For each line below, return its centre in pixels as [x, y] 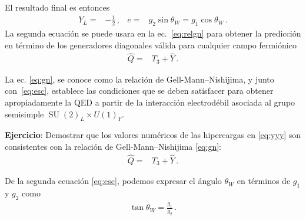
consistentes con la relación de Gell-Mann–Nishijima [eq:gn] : [113, 146]
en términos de [264, 181]
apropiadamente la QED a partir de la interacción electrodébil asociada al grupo [150, 102]
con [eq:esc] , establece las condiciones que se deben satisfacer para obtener [139, 91]
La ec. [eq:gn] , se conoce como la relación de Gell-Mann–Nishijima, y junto [139, 79]
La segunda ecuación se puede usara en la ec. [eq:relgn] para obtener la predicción [153, 33]
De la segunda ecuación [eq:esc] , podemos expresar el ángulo [113, 181]
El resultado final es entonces [57, 7]
